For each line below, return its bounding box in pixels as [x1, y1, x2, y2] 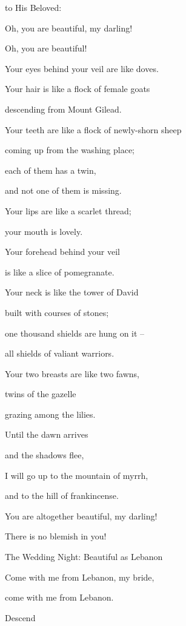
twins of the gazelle [5, 387, 76, 400]
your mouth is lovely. [5, 225, 83, 237]
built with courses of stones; [5, 306, 109, 318]
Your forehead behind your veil [5, 245, 120, 258]
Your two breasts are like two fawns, [5, 367, 139, 380]
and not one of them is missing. [5, 184, 122, 197]
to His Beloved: [5, 1, 62, 13]
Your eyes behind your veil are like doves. [5, 62, 159, 74]
